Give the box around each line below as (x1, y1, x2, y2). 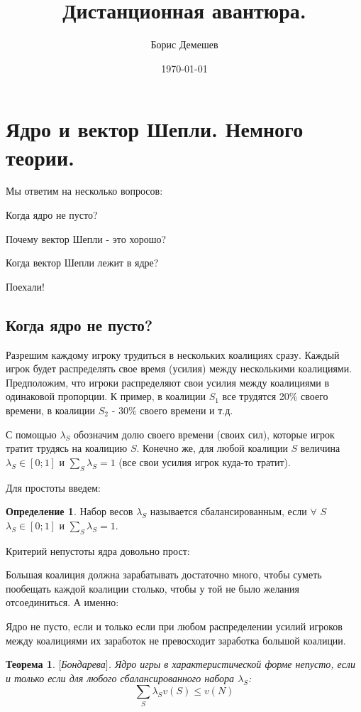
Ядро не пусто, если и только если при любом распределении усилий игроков (6, 618, 343, 633)
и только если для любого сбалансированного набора (6, 670, 235, 685)
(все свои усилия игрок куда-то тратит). (118, 454, 291, 469)
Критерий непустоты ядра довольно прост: (6, 543, 190, 558)
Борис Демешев (150, 37, 218, 52)
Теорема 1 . (6, 657, 55, 671)
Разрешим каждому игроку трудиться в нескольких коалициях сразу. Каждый (6, 347, 340, 362)
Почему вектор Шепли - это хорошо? (6, 231, 167, 246)
